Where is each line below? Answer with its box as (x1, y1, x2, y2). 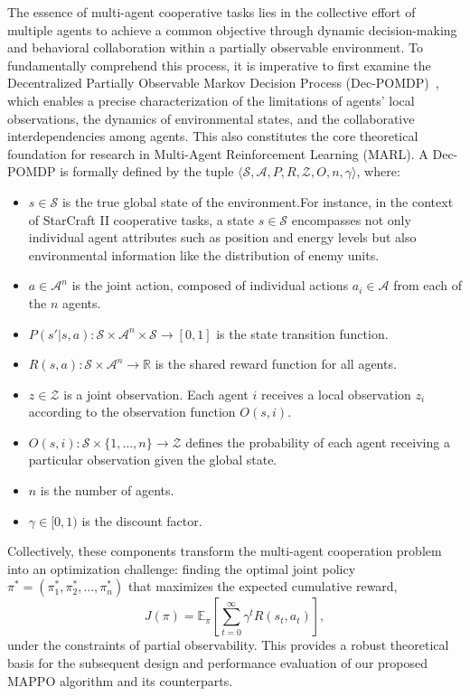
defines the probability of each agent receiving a (185, 432, 450, 451)
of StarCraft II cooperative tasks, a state (28, 210, 255, 229)
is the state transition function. (216, 324, 389, 343)
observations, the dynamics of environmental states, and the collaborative (7, 108, 415, 127)
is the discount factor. (81, 511, 202, 530)
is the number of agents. (40, 481, 174, 500)
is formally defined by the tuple (60, 162, 234, 181)
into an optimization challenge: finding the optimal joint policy (7, 559, 356, 578)
